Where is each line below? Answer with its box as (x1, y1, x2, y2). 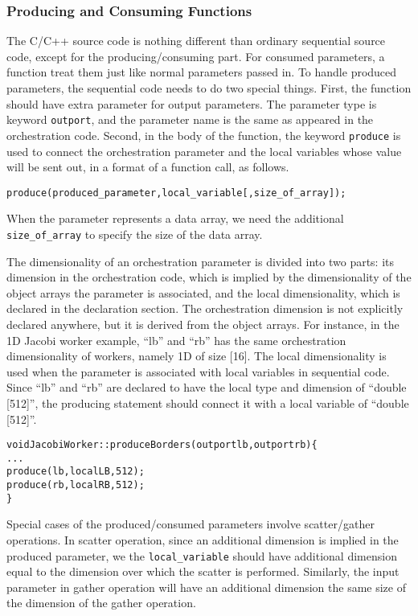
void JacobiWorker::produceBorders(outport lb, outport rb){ (6, 439, 318, 451)
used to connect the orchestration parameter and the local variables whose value (6, 142, 402, 159)
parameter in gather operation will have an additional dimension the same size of (6, 578, 406, 595)
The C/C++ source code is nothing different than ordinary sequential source (6, 32, 386, 49)
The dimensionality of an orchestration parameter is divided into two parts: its (6, 253, 395, 269)
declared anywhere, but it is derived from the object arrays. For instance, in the (6, 315, 400, 332)
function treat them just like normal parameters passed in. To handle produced (6, 64, 397, 80)
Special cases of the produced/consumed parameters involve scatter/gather (6, 515, 375, 532)
